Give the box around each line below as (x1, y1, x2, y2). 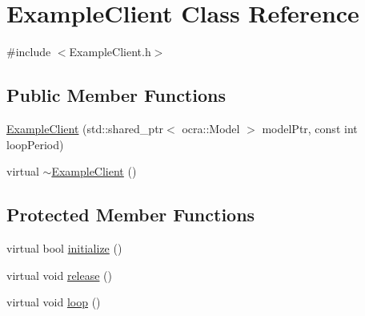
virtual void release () (6, 266, 113, 283)
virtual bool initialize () (6, 239, 122, 256)
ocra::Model (182, 120, 240, 136)
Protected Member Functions (6, 202, 255, 227)
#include (6, 43, 51, 60)
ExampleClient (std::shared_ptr (6, 120, 164, 136)
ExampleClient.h (69, 43, 151, 60)
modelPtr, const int (262, 120, 358, 136)
